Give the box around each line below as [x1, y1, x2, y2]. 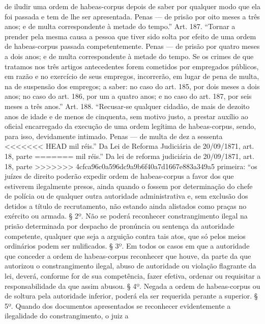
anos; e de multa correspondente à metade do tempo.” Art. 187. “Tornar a [5, 21, 235, 32]
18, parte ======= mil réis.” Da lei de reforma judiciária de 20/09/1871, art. [5, 150, 254, 161]
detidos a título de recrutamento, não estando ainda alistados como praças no [5, 200, 247, 211]
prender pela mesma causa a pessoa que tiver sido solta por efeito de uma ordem [5, 31, 256, 41]
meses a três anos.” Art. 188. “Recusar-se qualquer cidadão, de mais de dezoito [5, 100, 250, 111]
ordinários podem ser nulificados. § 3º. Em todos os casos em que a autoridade [5, 240, 250, 251]
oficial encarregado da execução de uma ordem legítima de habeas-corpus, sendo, [5, 121, 256, 131]
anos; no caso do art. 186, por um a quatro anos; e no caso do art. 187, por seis [5, 91, 252, 101]
